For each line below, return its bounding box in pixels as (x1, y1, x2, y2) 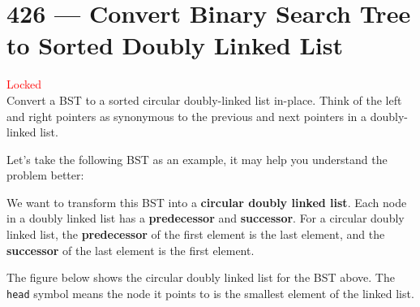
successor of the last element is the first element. (6, 241, 255, 258)
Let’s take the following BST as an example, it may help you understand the (6, 150, 388, 167)
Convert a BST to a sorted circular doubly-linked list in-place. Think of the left (6, 91, 402, 108)
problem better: (6, 166, 84, 184)
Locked (6, 76, 41, 93)
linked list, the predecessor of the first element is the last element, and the (6, 226, 385, 243)
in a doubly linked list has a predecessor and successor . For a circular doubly (6, 210, 405, 227)
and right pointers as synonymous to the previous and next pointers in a (6, 107, 366, 124)
